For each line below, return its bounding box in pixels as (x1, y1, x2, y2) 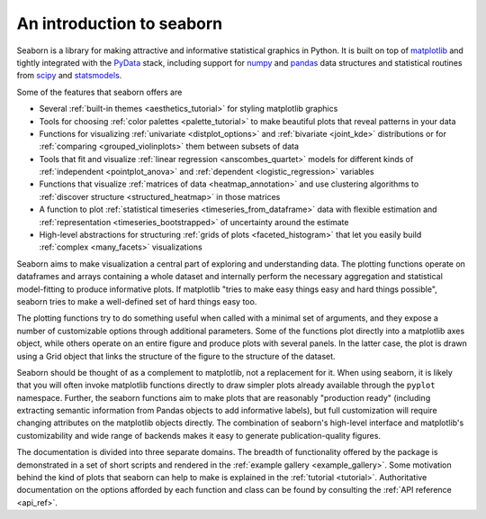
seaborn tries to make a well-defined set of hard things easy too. (16, 296, 257, 306)
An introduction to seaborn (16, 14, 223, 33)
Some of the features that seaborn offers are (16, 86, 183, 97)
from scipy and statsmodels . (16, 70, 122, 81)
